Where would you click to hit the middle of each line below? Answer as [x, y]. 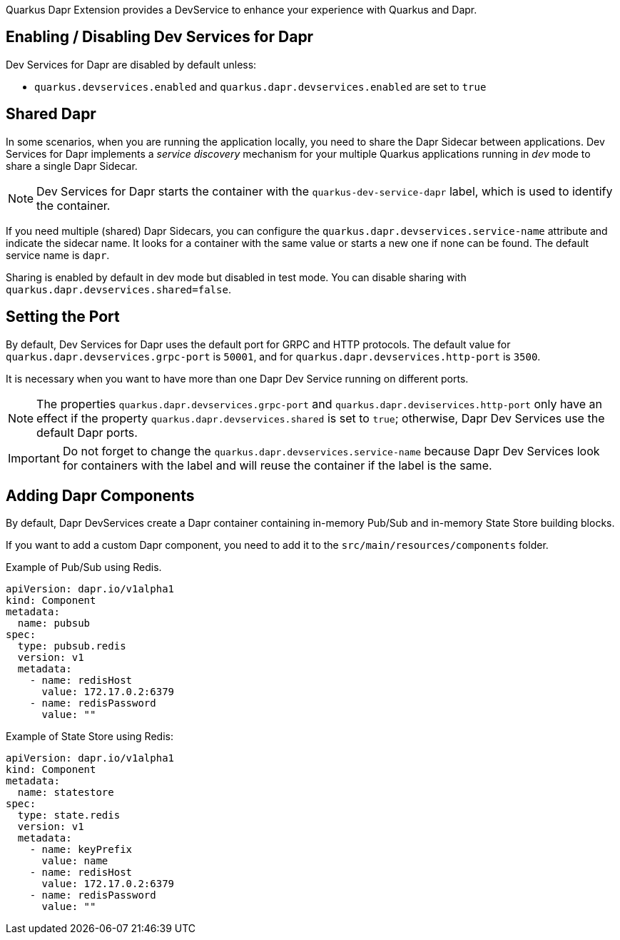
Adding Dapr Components [100, 495]
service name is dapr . [58, 255]
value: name [75, 861]
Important [34, 458]
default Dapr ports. [87, 432]
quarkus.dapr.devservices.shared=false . [118, 289]
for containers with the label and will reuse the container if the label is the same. [277, 465]
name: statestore [66, 793]
